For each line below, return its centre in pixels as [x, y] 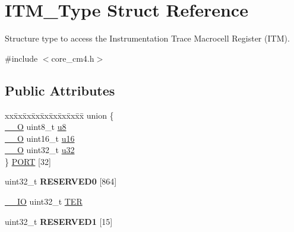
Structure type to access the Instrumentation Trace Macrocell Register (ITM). [147, 38]
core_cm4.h [73, 58]
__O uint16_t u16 [40, 138]
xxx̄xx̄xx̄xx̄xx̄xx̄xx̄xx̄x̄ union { [59, 115]
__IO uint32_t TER [44, 201]
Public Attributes [60, 90]
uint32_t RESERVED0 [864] [61, 181]
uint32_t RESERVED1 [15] [59, 221]
